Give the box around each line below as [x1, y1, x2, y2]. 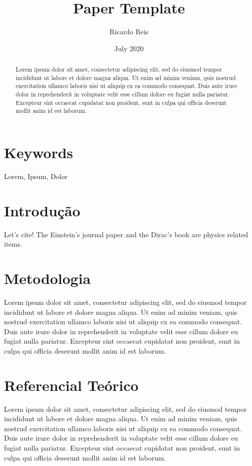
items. [4, 239, 22, 249]
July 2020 [114, 43, 144, 53]
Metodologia [4, 268, 91, 288]
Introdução [4, 200, 80, 220]
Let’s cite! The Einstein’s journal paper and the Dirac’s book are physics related [4, 229, 249, 239]
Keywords [4, 142, 73, 163]
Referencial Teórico [4, 374, 139, 395]
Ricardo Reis [109, 26, 149, 37]
